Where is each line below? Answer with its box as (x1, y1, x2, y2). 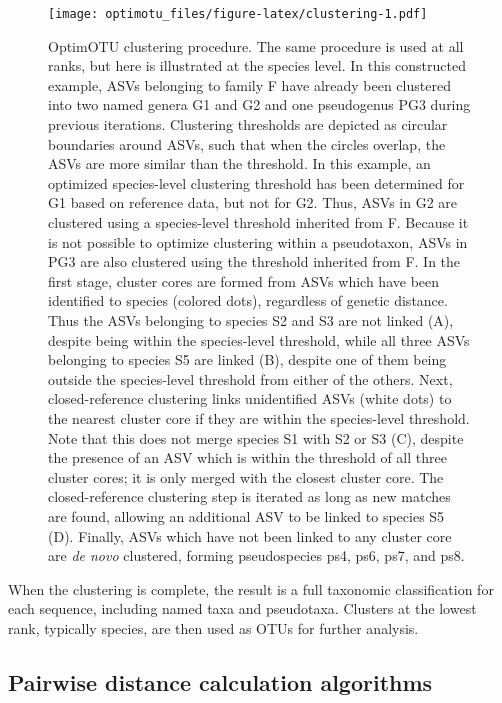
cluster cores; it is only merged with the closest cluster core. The (48, 466, 444, 487)
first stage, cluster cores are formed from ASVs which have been (48, 270, 440, 291)
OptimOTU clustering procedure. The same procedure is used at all (48, 35, 464, 56)
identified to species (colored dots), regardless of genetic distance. (48, 290, 448, 311)
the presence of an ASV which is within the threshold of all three (48, 447, 447, 468)
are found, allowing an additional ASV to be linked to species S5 (48, 505, 445, 526)
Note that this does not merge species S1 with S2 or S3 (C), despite (48, 427, 464, 448)
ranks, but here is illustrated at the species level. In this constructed (48, 55, 466, 76)
